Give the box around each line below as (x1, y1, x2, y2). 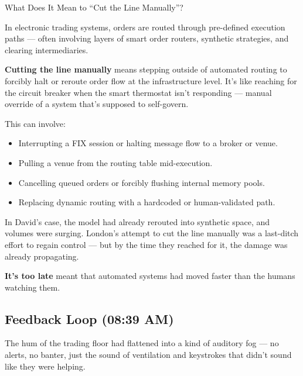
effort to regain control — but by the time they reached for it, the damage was (5, 238, 288, 250)
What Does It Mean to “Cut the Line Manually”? (5, 1, 183, 13)
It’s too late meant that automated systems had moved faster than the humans (5, 270, 295, 282)
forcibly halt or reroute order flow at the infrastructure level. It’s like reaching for (5, 74, 297, 87)
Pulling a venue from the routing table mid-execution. (18, 156, 213, 168)
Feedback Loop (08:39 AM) (5, 309, 174, 327)
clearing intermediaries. (5, 43, 88, 56)
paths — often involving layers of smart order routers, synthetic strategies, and (5, 32, 289, 44)
